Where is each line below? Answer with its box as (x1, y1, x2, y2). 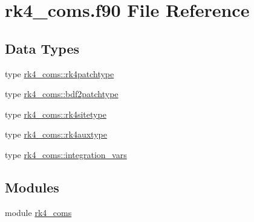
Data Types (5, 39, 79, 57)
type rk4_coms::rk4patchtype (5, 67, 114, 80)
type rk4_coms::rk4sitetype (5, 107, 106, 120)
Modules (5, 177, 59, 196)
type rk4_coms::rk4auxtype (5, 128, 107, 141)
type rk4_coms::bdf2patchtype (5, 87, 119, 100)
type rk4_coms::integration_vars (5, 148, 127, 160)
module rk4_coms (5, 206, 72, 218)
